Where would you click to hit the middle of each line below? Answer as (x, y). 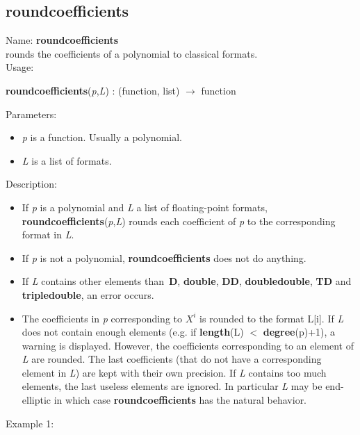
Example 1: (30, 423)
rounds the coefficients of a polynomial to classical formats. (132, 53)
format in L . (48, 235)
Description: (31, 184)
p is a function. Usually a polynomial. (102, 137)
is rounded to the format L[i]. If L (272, 318)
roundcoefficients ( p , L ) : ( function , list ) (93, 90)
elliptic (36, 400)
